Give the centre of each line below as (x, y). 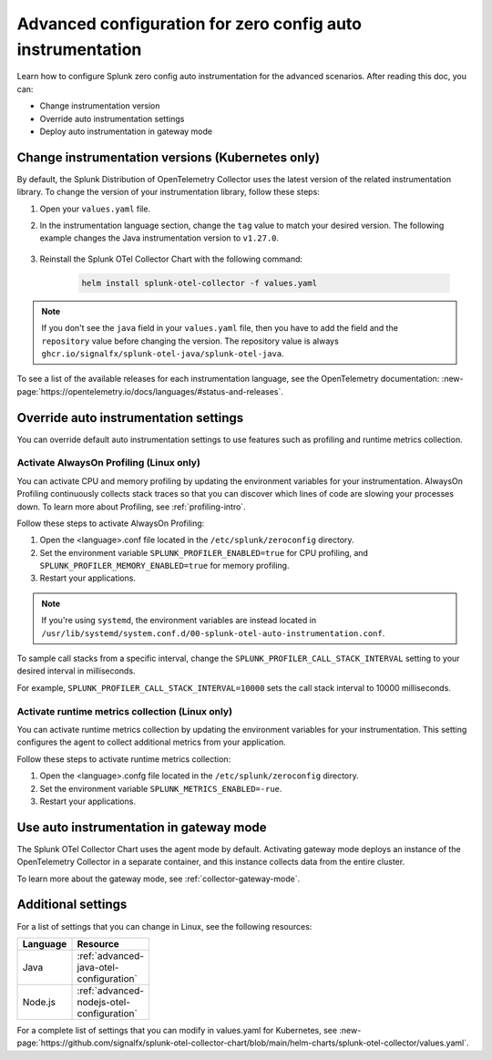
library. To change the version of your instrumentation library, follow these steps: (169, 192)
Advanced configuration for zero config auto (189, 24)
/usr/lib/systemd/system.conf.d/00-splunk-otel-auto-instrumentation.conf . (213, 633)
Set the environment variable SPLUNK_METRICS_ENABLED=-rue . (161, 788)
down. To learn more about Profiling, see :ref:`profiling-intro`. (131, 507)
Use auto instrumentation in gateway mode (142, 827)
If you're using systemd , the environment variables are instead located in (179, 621)
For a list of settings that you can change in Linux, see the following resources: (164, 926)
